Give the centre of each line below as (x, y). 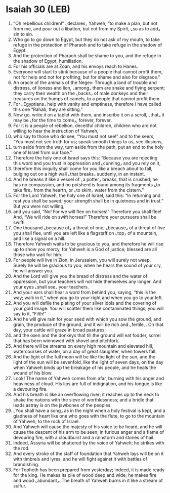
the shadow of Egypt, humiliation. (48, 61)
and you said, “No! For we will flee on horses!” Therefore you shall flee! (87, 212)
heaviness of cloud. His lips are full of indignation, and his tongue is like (88, 384)
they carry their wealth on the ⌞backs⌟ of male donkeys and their (80, 93)
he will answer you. (33, 271)
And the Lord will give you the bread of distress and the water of (80, 276)
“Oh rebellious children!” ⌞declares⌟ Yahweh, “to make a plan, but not (85, 23)
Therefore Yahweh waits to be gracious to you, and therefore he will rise (88, 243)
